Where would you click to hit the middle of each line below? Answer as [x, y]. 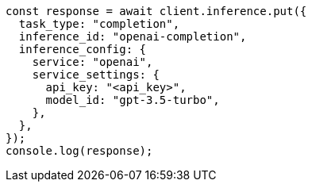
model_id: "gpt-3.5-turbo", [133, 100]
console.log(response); [79, 151]
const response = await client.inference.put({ [156, 11]
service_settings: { [96, 75]
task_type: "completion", [99, 24]
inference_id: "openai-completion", [133, 36]
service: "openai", [92, 62]
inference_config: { [83, 49]
